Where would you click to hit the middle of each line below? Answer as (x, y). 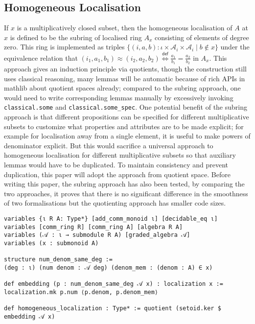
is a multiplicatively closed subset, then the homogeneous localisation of (125, 28)
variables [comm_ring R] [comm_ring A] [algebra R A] (93, 227)
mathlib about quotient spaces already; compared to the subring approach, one (122, 88)
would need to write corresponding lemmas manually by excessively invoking (119, 97)
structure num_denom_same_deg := (58, 260)
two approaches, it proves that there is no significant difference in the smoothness (126, 193)
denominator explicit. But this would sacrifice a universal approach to (109, 145)
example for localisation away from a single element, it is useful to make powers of (127, 136)
